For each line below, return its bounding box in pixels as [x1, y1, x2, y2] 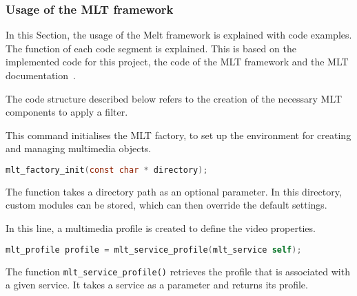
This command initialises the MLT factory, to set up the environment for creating [6, 127, 351, 142]
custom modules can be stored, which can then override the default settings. [6, 198, 327, 212]
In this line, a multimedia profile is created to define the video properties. [6, 221, 316, 235]
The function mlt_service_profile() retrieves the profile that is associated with [6, 264, 350, 278]
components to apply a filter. [6, 105, 128, 119]
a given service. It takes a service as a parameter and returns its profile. [6, 277, 308, 292]
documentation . [6, 68, 76, 82]
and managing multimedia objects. [6, 141, 152, 156]
